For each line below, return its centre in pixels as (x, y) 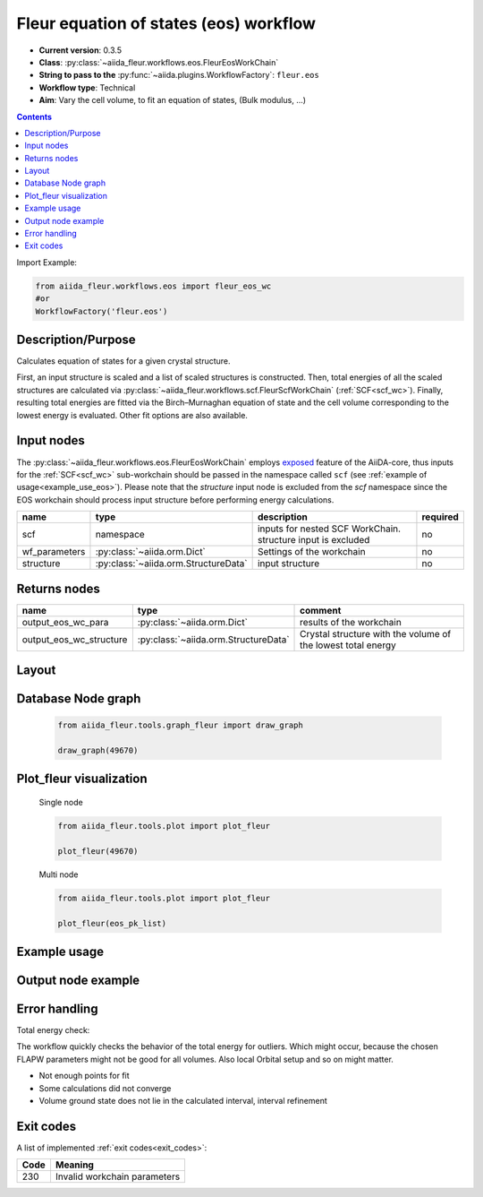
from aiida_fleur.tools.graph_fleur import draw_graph (180, 725)
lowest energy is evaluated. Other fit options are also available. (132, 415)
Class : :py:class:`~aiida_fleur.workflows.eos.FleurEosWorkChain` (159, 62)
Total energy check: (53, 1030)
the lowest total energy (348, 645)
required (441, 517)
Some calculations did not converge (105, 1088)
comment (321, 610)
